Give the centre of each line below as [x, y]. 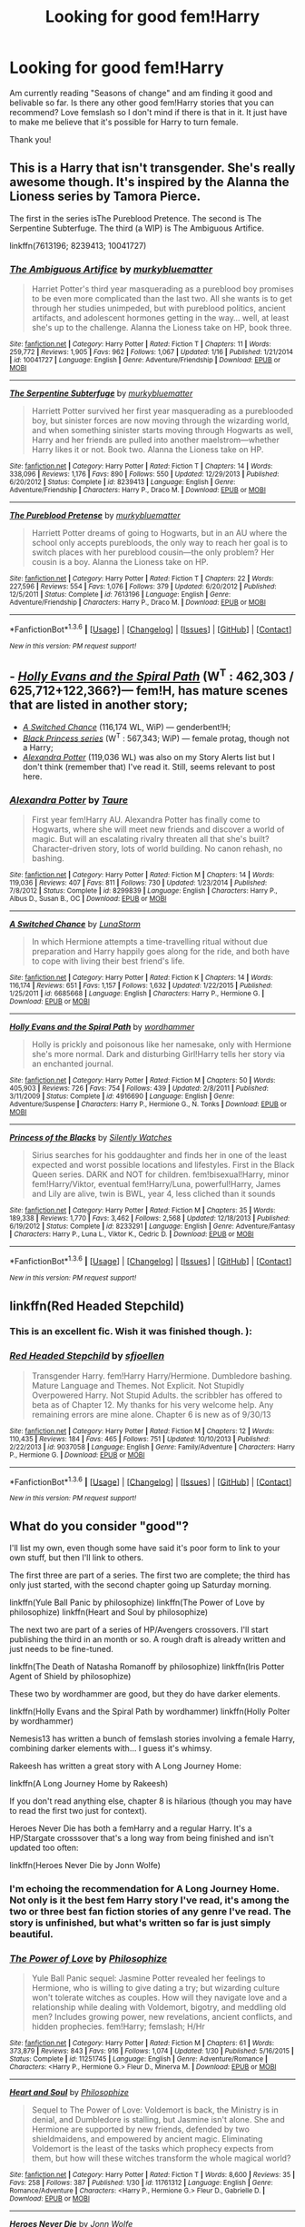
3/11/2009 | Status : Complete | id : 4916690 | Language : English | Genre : [122, 1096]
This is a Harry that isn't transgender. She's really [152, 168]
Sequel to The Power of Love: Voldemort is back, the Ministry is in [155, 2110]
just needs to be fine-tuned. [61, 1649]
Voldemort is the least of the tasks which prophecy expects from [152, 2149]
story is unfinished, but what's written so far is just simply [140, 1923]
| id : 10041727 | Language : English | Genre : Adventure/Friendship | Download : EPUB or [145, 361]
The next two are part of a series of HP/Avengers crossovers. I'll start [139, 1630]
